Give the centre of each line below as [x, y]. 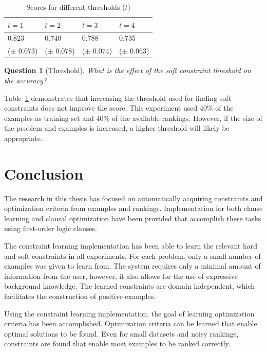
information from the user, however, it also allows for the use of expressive [121, 276]
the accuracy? [25, 80]
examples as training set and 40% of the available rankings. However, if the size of [133, 118]
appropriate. [23, 138]
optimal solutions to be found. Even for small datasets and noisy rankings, [121, 333]
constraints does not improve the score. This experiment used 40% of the [119, 108]
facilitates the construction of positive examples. [80, 296]
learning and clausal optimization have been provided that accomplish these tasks [133, 218]
